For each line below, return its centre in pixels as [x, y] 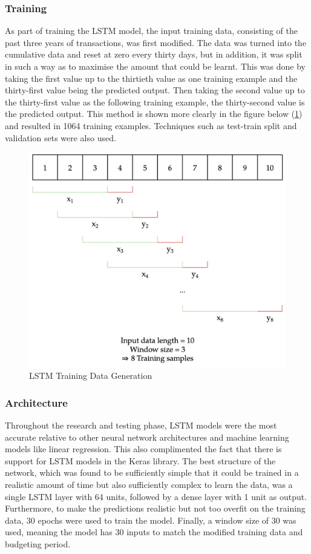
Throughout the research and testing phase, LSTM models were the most [141, 425]
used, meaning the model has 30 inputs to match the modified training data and [154, 532]
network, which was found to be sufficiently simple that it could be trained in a [152, 472]
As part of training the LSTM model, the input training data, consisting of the [151, 31]
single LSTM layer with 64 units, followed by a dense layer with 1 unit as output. [156, 496]
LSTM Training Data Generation [91, 375]
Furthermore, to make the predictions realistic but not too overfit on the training [155, 508]
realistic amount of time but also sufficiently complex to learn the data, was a [149, 484]
